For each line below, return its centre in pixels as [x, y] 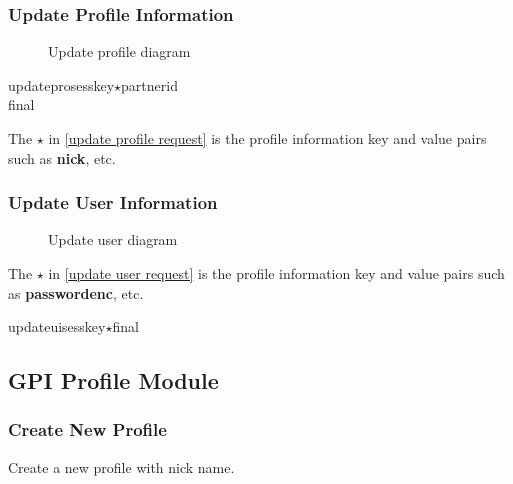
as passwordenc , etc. [76, 292]
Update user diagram [113, 239]
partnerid [149, 84]
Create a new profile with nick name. [121, 466]
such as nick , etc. [62, 157]
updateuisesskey [57, 326]
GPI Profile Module [113, 380]
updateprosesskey [61, 84]
